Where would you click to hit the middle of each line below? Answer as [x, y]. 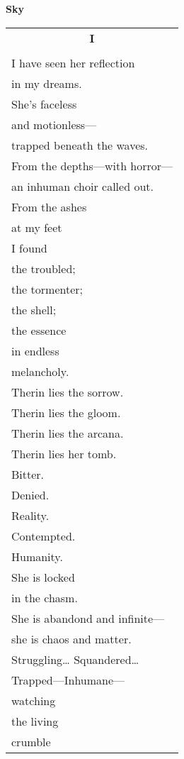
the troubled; [44, 268]
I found [29, 248]
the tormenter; [47, 289]
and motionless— [54, 124]
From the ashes [49, 206]
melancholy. [40, 371]
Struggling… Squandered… [75, 659]
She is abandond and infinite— [88, 618]
